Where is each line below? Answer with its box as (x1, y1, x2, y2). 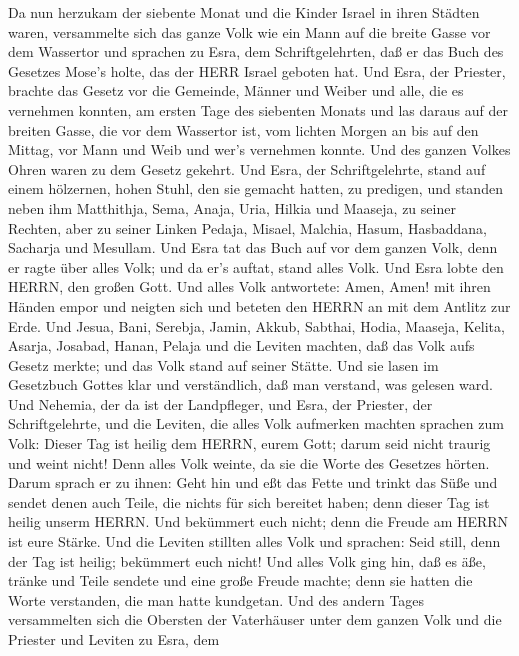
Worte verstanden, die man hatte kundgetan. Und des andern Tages (8, 589, 425, 610)
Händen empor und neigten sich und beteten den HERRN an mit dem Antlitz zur (8, 295, 511, 316)
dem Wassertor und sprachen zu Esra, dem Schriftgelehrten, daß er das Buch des (8, 41, 504, 62)
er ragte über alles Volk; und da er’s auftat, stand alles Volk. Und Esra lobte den (8, 256, 504, 277)
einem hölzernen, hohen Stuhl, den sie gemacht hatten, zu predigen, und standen (8, 178, 503, 199)
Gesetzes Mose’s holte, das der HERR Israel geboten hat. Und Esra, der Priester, (8, 60, 506, 81)
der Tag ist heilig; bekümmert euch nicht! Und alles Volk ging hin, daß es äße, (8, 550, 486, 571)
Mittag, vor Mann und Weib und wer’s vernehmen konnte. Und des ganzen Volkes (8, 139, 511, 160)
